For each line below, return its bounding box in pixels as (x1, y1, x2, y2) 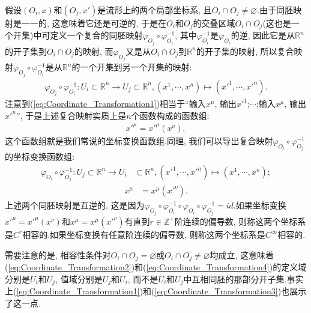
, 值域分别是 (55, 272, 103, 285)
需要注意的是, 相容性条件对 (5, 248, 111, 261)
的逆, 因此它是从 (231, 29, 295, 41)
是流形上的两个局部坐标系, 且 (97, 4, 212, 16)
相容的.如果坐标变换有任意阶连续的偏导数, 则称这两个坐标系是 (22, 228, 265, 240)
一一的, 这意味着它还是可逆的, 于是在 (21, 17, 167, 29)
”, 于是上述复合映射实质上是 (16, 109, 127, 121)
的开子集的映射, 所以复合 (196, 44, 294, 57)
